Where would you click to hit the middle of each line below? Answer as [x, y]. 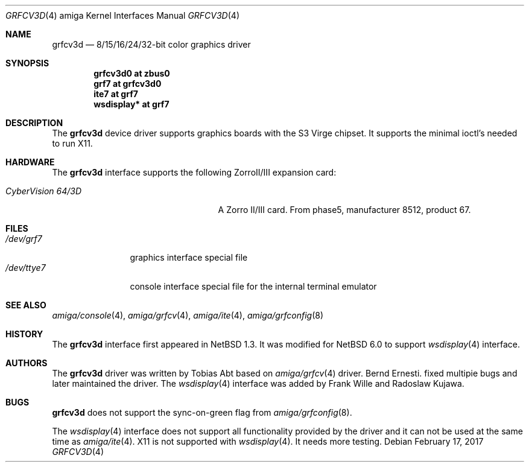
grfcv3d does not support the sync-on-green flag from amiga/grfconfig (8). [202, 412]
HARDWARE [30, 162]
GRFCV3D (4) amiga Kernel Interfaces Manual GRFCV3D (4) [122, 15]
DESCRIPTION [34, 123]
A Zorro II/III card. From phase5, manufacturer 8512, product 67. [344, 210]
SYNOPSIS [27, 63]
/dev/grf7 [24, 239]
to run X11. [72, 143]
